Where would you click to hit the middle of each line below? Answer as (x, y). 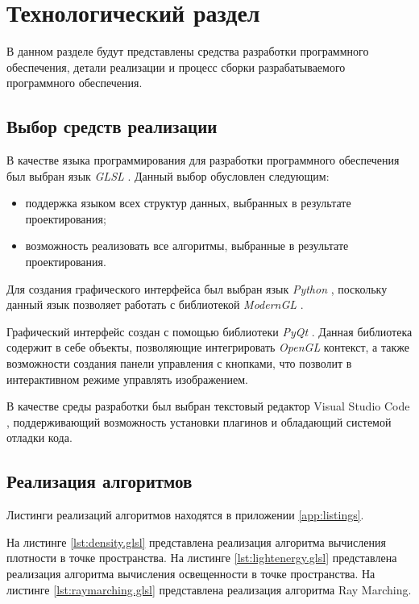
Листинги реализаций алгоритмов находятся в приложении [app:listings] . (185, 515)
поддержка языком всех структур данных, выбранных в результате (188, 203)
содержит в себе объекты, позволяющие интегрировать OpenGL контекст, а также (208, 347)
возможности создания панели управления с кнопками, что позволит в (179, 363)
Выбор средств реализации (112, 126)
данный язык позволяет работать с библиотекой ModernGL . (155, 304)
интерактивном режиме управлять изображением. (127, 379)
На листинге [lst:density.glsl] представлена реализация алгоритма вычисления (196, 542)
